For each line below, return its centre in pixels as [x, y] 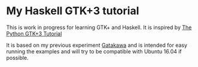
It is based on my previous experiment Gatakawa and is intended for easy [97, 45]
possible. [17, 58]
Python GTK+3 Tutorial [34, 33]
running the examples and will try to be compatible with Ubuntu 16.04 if [94, 51]
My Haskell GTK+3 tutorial [73, 11]
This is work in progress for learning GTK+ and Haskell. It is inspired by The [99, 27]
